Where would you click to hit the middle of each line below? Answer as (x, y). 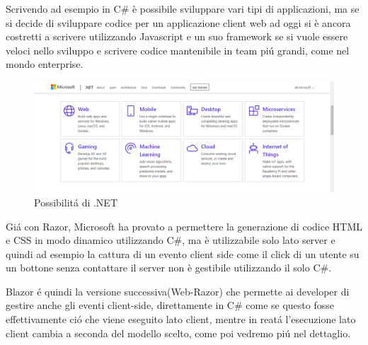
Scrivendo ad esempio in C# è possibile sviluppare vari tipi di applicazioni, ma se (183, 8)
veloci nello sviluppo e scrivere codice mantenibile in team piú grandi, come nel (178, 50)
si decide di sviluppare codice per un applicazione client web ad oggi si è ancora (178, 22)
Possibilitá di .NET (76, 202)
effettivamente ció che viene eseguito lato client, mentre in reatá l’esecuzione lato (181, 319)
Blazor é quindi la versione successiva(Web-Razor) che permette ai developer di (178, 291)
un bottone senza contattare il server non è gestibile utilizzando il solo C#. (169, 268)
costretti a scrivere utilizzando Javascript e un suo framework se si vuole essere (177, 36)
